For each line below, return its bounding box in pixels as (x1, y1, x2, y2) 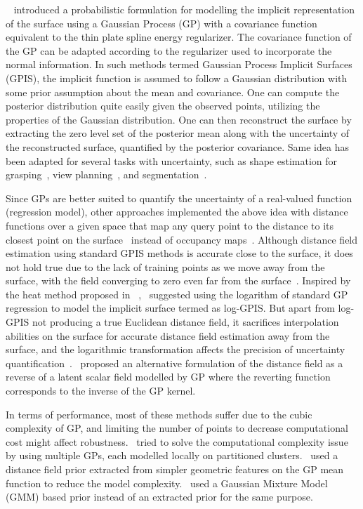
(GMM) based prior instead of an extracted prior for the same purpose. (6, 489, 313, 504)
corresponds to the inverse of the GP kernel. (6, 383, 196, 398)
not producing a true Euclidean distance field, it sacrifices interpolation (32, 315, 339, 329)
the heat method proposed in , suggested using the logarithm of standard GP (6, 286, 348, 301)
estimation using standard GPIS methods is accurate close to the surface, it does (6, 246, 353, 260)
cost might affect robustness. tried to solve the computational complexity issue (6, 434, 348, 449)
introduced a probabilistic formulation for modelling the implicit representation (13, 2, 355, 16)
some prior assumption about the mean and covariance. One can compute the (6, 84, 340, 99)
